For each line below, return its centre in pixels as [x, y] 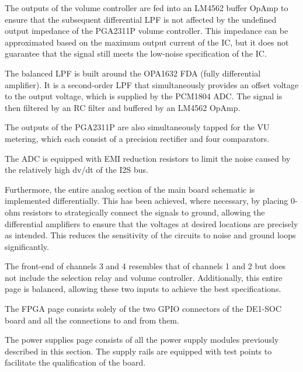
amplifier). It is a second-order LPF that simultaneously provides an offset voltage [152, 84]
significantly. [27, 246]
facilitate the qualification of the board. [75, 362]
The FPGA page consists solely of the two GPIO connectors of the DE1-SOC [143, 309]
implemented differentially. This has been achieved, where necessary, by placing [147, 201]
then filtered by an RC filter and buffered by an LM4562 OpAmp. [123, 107]
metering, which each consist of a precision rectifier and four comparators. [137, 138]
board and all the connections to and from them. [92, 320]
